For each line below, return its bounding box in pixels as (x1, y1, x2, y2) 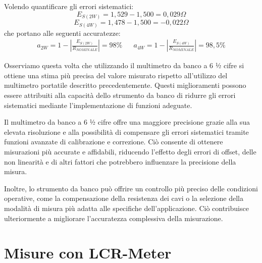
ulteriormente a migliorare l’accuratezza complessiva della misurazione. (4, 213, 223, 223)
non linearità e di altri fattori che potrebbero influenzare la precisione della (4, 156, 236, 167)
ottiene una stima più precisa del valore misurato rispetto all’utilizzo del (4, 70, 228, 80)
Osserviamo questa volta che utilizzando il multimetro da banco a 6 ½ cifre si (4, 60, 244, 71)
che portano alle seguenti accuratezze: (4, 27, 121, 38)
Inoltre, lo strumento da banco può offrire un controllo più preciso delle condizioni (4, 183, 258, 193)
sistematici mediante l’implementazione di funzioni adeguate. (4, 99, 192, 110)
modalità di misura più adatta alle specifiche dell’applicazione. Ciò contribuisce (4, 202, 249, 213)
